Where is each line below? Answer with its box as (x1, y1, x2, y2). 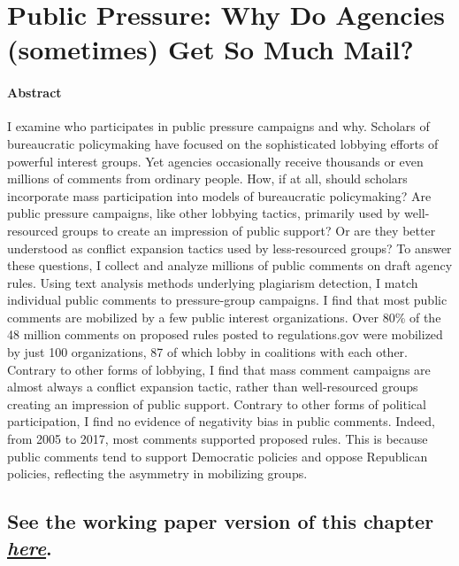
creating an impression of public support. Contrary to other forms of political (7, 394, 426, 413)
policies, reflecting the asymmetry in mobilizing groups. (7, 464, 308, 483)
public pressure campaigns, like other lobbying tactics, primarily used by (7, 204, 401, 222)
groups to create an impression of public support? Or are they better (62, 221, 436, 239)
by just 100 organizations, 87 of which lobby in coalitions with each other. (7, 343, 408, 361)
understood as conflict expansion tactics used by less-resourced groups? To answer (7, 238, 452, 257)
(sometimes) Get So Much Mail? (7, 31, 414, 67)
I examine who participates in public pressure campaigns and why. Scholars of (7, 117, 430, 136)
